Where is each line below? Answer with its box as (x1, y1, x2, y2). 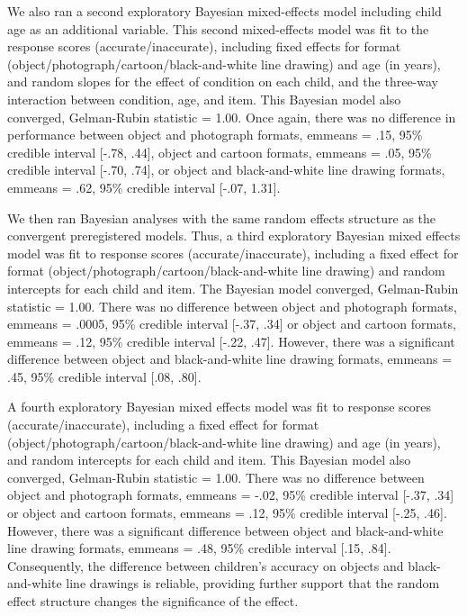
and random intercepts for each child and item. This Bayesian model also (7, 450, 411, 469)
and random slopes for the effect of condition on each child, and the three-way (7, 72, 438, 91)
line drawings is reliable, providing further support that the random (66, 574, 440, 593)
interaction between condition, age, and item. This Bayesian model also (7, 89, 401, 108)
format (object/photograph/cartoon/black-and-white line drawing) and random (7, 261, 445, 280)
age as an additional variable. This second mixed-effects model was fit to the (7, 19, 429, 38)
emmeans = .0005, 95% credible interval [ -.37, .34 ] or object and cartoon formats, (7, 314, 456, 333)
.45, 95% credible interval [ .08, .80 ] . (7, 367, 202, 385)
